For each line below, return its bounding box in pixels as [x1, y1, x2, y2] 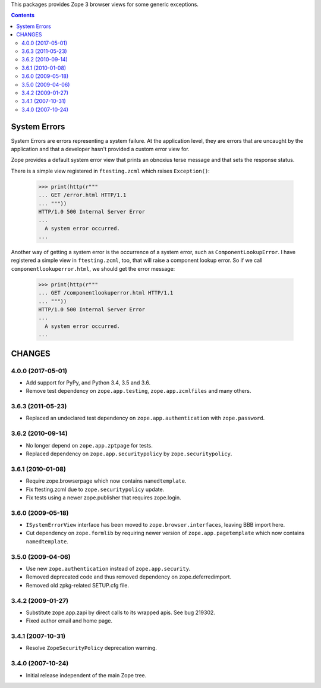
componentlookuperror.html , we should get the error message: [11, 265, 175, 272]
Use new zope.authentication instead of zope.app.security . [26, 565, 191, 572]
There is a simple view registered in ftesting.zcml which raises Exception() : [11, 167, 210, 174]
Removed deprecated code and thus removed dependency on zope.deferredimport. [26, 573, 232, 580]
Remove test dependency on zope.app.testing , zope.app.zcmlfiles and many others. [26, 387, 251, 395]
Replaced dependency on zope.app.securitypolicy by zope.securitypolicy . [26, 450, 232, 457]
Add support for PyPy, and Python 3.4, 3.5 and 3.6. [26, 379, 151, 386]
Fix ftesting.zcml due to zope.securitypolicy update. [26, 486, 165, 493]
